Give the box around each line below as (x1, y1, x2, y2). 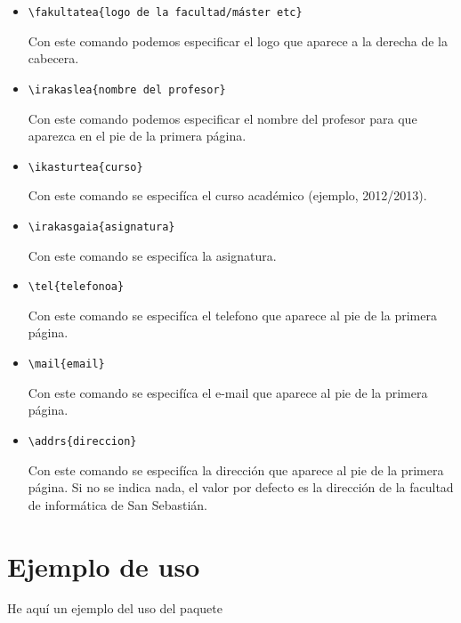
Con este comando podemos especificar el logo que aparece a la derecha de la (28, 31, 449, 50)
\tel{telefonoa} (28, 280, 125, 294)
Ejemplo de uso (7, 547, 200, 584)
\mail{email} (28, 358, 105, 371)
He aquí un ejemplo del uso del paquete (7, 599, 222, 618)
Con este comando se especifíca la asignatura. (28, 246, 277, 264)
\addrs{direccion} (28, 434, 137, 448)
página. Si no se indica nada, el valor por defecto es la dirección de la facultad (28, 478, 454, 497)
